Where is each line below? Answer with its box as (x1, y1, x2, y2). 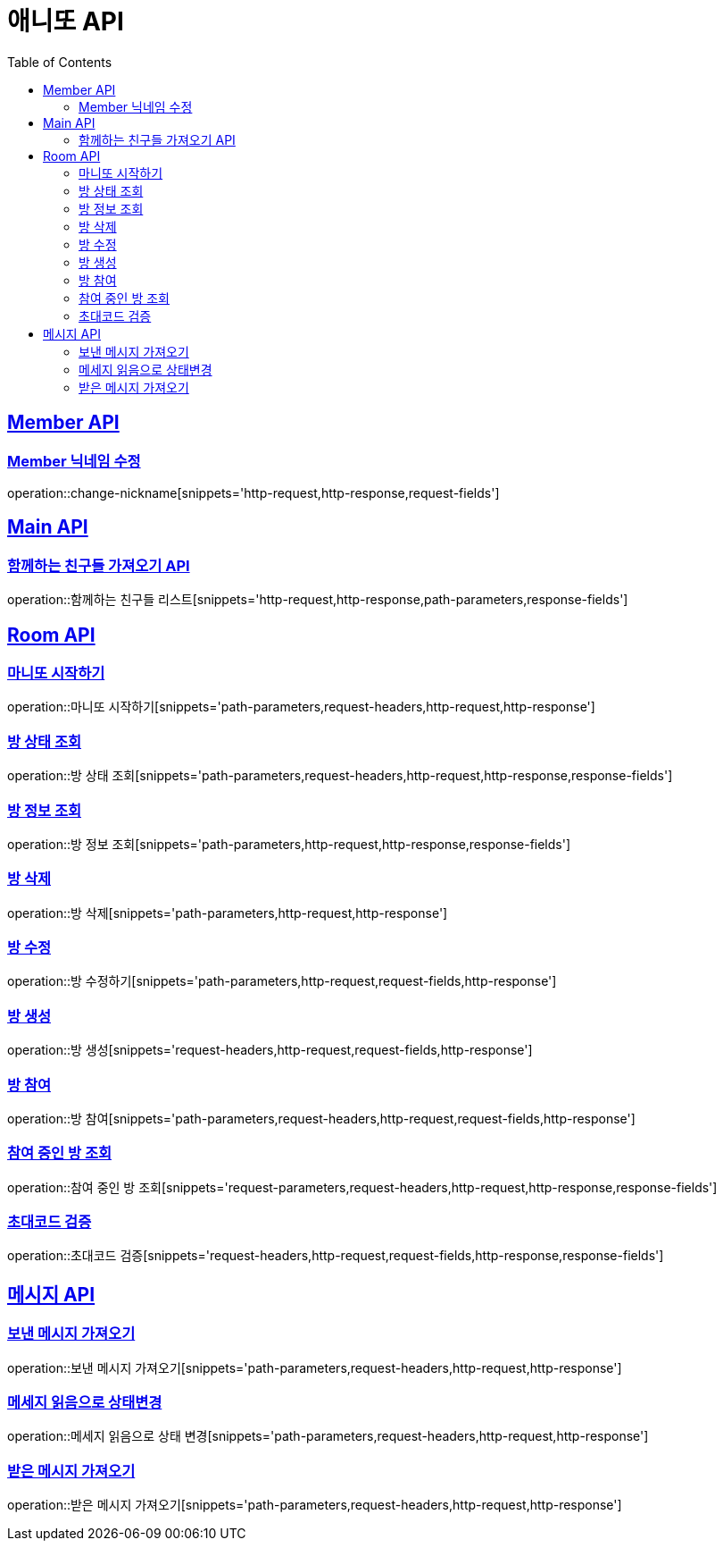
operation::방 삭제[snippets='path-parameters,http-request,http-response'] (7, 904, 448, 921)
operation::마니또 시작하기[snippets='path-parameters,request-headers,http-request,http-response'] (7, 699, 595, 715)
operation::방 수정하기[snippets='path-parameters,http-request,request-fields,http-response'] (7, 973, 557, 989)
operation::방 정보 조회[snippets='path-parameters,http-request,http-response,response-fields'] (7, 836, 571, 852)
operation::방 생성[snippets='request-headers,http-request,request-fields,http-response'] (7, 1042, 533, 1058)
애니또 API (7, 6, 124, 37)
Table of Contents (7, 54, 112, 70)
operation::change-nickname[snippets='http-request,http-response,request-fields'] (7, 484, 500, 501)
